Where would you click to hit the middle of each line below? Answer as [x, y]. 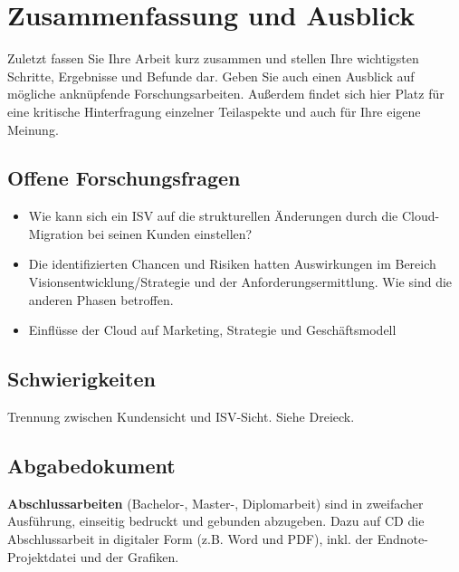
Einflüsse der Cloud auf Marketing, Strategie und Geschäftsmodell [212, 330]
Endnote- [402, 539]
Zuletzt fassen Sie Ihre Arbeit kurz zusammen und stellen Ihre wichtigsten [213, 58]
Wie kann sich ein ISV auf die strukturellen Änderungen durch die [213, 216]
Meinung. [33, 129]
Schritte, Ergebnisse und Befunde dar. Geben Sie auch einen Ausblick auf [211, 76]
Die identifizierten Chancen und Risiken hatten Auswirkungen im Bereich [232, 264]
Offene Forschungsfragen [124, 178]
